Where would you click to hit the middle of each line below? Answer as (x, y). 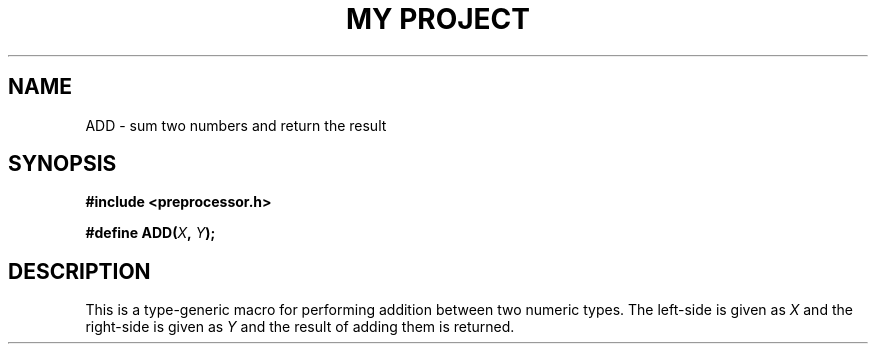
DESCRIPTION (79, 271)
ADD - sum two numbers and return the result (236, 125)
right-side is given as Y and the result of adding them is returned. (300, 327)
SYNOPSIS (62, 164)
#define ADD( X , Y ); (150, 233)
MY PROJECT (438, 19)
